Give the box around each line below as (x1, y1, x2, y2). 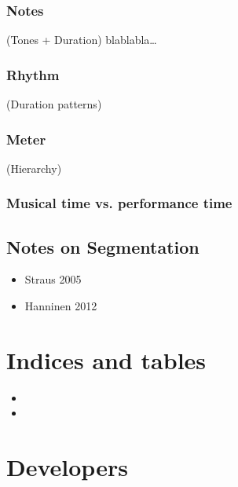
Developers (6, 451, 128, 483)
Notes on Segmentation (6, 234, 200, 258)
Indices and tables (6, 343, 207, 375)
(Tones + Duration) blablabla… (6, 31, 157, 48)
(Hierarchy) (6, 159, 62, 176)
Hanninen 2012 (24, 298, 97, 314)
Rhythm (6, 64, 60, 84)
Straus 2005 (24, 271, 82, 287)
